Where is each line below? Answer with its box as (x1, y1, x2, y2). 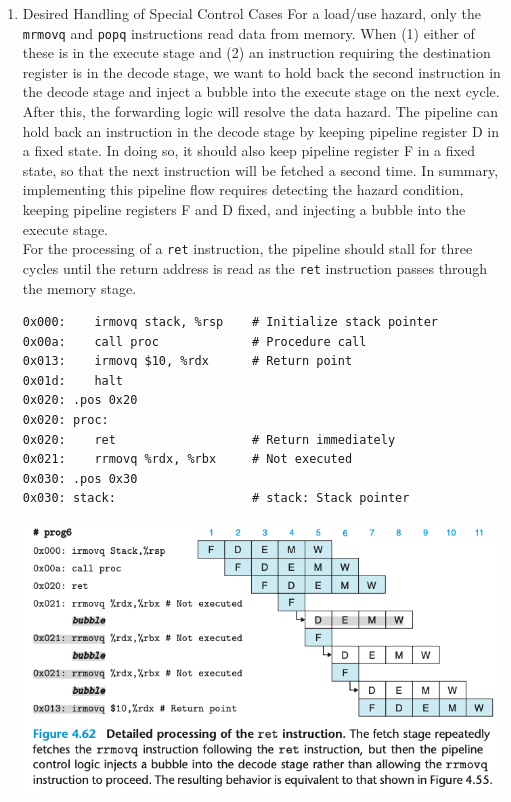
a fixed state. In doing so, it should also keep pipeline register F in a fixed (22, 140, 475, 161)
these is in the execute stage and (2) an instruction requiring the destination (22, 42, 491, 63)
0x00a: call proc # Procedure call (22, 334, 367, 349)
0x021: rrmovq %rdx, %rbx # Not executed (22, 452, 353, 467)
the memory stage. (22, 277, 137, 298)
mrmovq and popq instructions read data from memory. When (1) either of (22, 22, 475, 43)
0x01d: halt (22, 373, 124, 388)
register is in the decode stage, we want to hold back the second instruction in (22, 61, 501, 82)
